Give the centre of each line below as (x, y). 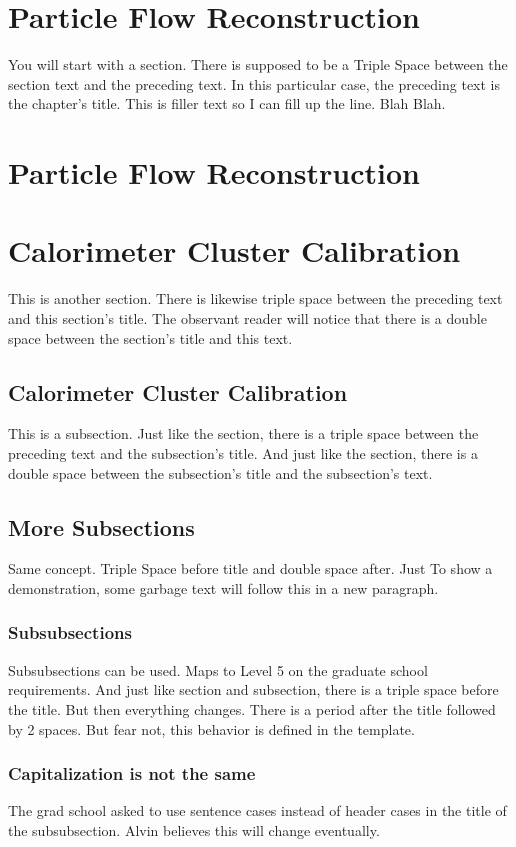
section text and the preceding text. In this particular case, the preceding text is (254, 83)
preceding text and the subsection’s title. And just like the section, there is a (243, 452)
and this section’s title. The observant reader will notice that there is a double (247, 318)
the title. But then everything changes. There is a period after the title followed (252, 708)
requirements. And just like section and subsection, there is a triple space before (253, 689)
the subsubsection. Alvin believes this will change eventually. (194, 829)
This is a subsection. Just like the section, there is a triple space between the (243, 433)
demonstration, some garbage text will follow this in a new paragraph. (223, 587)
